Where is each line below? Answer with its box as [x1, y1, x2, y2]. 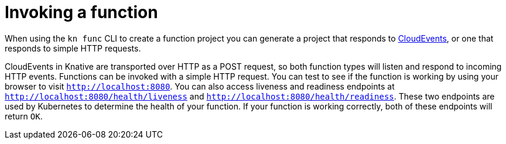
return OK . [5, 111, 43, 121]
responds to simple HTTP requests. [5, 43, 141, 53]
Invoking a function [5, 2, 158, 22]
